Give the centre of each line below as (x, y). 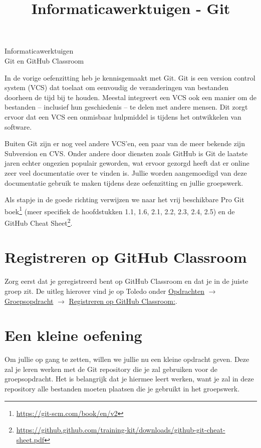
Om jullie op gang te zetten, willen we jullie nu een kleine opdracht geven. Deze (127, 359)
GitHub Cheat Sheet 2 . (39, 222)
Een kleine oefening (73, 335)
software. (18, 126)
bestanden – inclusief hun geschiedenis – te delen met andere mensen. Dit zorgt (126, 107)
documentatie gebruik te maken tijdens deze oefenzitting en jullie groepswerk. (124, 182)
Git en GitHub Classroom (44, 60)
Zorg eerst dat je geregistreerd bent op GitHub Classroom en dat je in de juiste (126, 281)
